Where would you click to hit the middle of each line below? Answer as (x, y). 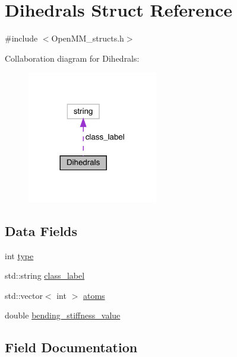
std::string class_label (45, 275)
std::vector (24, 295)
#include (21, 38)
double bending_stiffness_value (63, 315)
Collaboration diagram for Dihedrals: (72, 58)
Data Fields (41, 230)
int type (19, 255)
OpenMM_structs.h (88, 38)
